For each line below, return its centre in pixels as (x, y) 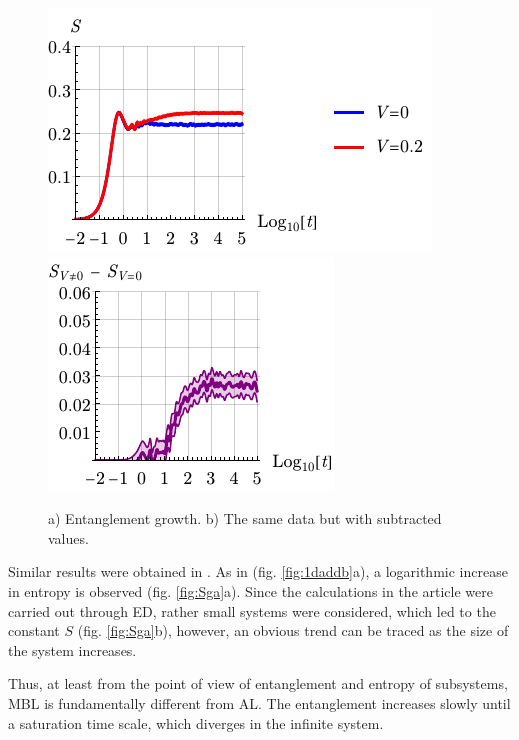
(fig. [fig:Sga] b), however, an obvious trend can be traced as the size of (293, 630)
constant (34, 630)
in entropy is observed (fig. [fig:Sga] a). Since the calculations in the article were (250, 590)
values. (68, 537)
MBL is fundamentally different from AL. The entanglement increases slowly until (259, 702)
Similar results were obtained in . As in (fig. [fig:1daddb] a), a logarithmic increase (258, 571)
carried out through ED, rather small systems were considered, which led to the (252, 610)
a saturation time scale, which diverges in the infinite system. (196, 722)
